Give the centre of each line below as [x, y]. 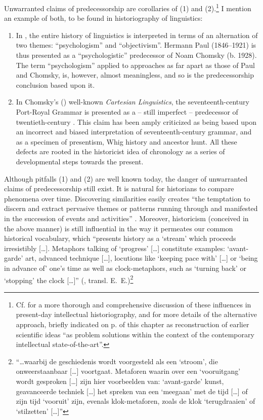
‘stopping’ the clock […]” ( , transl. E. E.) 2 [69, 279]
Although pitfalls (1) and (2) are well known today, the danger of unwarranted [126, 178]
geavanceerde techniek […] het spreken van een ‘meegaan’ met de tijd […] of [132, 391]
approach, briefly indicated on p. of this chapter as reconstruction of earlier [133, 324]
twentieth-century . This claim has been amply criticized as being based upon [136, 121]
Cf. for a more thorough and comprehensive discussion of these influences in [134, 304]
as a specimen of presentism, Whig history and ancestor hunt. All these [126, 141]
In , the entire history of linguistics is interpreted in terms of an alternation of [137, 35]
